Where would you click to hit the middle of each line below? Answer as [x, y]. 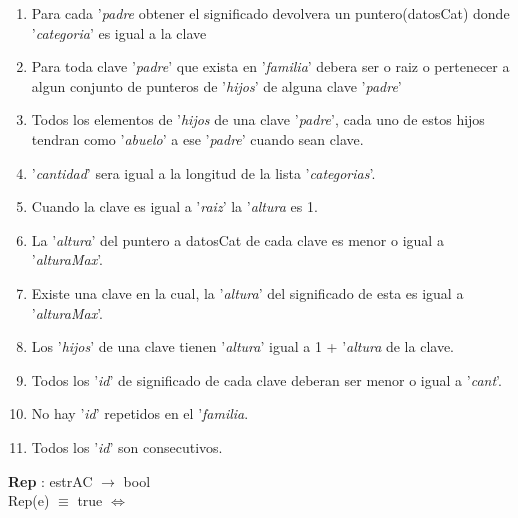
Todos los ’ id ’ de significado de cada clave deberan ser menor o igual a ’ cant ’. [266, 379]
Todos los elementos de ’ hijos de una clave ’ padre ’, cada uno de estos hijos [258, 119]
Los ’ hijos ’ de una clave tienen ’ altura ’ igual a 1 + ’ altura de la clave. [242, 346]
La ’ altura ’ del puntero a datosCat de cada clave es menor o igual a [237, 239]
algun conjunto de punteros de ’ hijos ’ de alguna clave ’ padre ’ [216, 85]
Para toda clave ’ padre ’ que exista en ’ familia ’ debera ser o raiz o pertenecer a [270, 66]
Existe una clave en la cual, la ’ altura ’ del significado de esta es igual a [247, 292]
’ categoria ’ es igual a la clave [119, 32]
